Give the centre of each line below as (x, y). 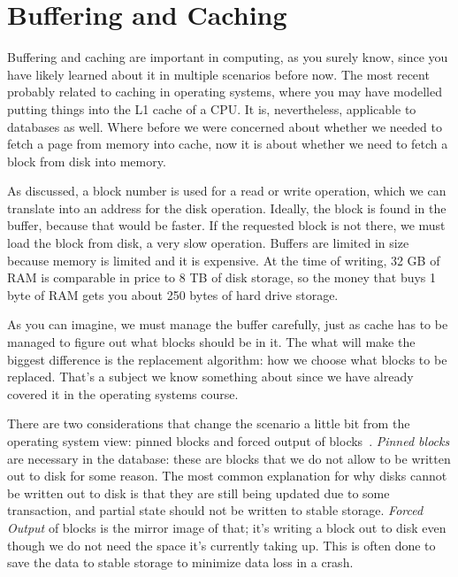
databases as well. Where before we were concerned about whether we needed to (225, 126)
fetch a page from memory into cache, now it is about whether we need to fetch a (228, 144)
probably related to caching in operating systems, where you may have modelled (225, 92)
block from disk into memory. (87, 161)
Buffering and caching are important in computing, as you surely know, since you (228, 57)
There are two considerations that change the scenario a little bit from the (209, 423)
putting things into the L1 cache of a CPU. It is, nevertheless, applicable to (212, 108)
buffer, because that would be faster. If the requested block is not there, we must (226, 225)
